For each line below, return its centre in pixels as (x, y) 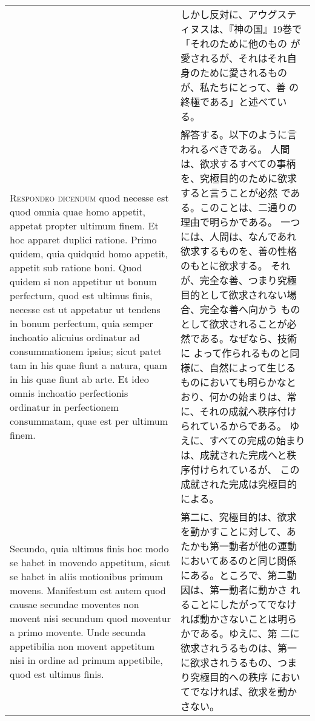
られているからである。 (234, 426)
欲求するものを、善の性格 (239, 251)
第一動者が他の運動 (254, 546)
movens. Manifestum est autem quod (88, 590)
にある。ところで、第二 (234, 575)
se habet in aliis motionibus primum (86, 576)
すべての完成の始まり (257, 440)
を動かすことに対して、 (234, 531)
